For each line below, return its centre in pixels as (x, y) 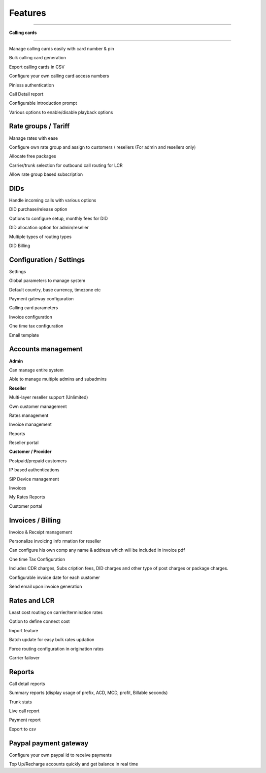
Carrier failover (24, 657)
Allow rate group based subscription (46, 174)
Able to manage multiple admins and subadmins (58, 379)
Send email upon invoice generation (46, 587)
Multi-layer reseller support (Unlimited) (49, 397)
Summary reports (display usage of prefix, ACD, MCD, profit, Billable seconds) (88, 693)
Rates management (29, 415)
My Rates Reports (27, 497)
